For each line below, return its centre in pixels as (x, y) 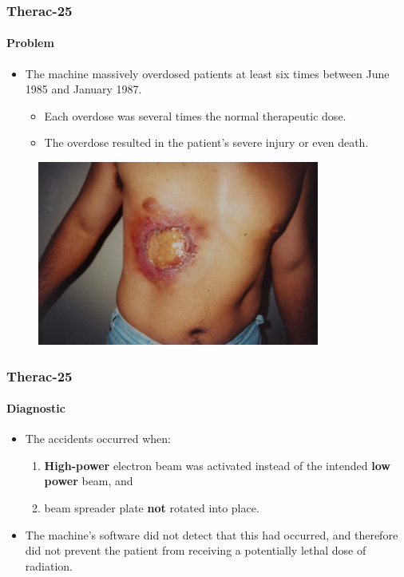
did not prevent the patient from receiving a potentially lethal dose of (196, 550)
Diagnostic (36, 408)
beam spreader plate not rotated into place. (152, 508)
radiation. (49, 565)
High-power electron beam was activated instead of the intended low (217, 465)
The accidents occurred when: (98, 439)
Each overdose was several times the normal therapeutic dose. (195, 115)
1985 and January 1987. (83, 89)
